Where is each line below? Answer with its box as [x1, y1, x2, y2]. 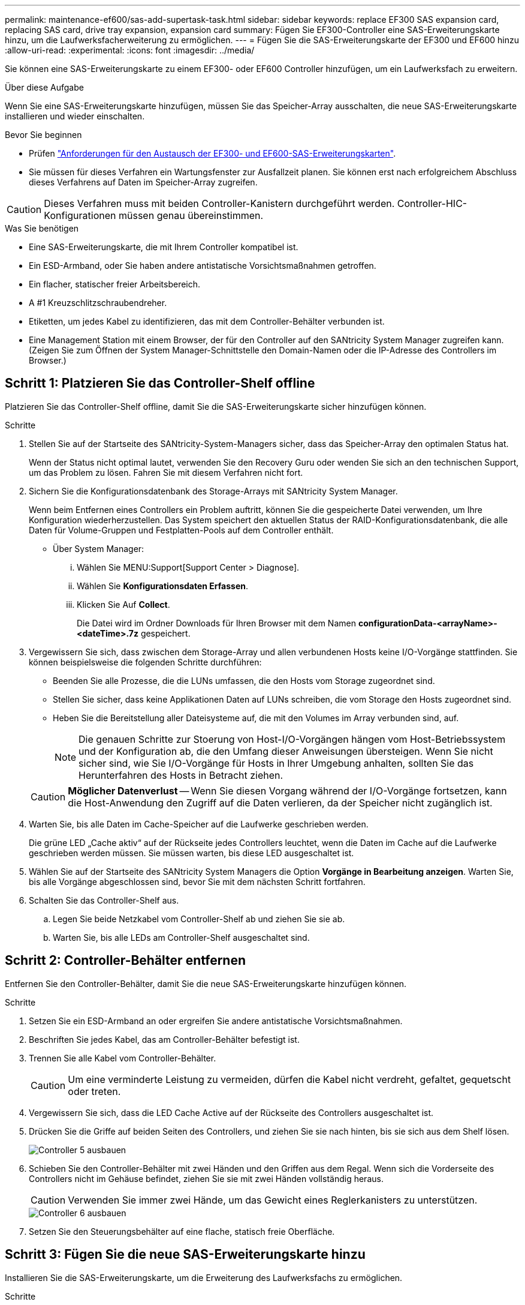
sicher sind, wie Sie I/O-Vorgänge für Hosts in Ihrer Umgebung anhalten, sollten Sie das [79, 757, 474, 769]
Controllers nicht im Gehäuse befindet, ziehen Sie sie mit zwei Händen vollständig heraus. [29, 1173, 384, 1184]
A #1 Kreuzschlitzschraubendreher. [29, 298, 167, 308]
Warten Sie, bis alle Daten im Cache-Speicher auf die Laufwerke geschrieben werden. [29, 818, 369, 829]
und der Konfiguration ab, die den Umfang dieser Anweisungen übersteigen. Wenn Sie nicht [79, 745, 493, 757]
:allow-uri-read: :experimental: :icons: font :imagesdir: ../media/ [5, 45, 255, 55]
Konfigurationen [44, 209, 116, 221]
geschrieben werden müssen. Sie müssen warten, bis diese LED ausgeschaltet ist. [29, 847, 354, 858]
